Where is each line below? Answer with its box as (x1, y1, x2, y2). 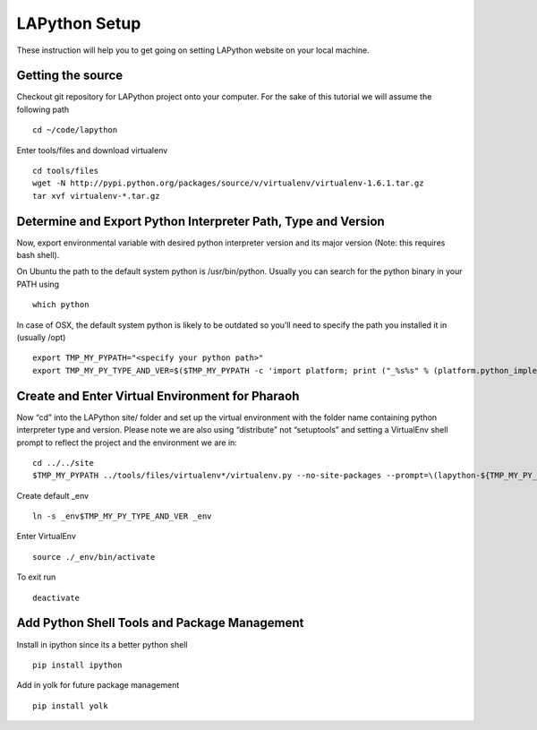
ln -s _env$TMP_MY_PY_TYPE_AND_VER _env (32, 511, 212, 521)
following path (16, 104, 70, 115)
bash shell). (16, 250, 60, 261)
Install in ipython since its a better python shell (16, 639, 188, 649)
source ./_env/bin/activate (32, 552, 156, 562)
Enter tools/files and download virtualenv (16, 144, 168, 156)
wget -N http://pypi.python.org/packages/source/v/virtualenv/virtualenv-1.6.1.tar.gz (32, 178, 424, 188)
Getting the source (16, 68, 124, 83)
